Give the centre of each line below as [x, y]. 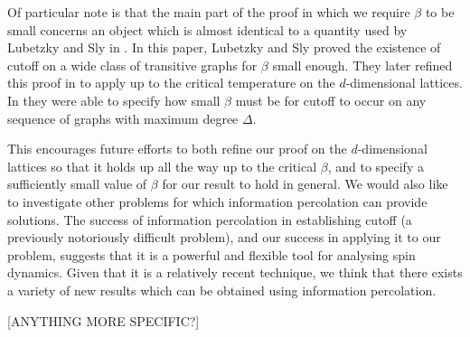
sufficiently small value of [77, 184]
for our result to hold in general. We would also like [305, 184]
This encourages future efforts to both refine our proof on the [177, 149]
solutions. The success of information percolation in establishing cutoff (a [210, 219]
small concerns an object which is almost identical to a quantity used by [207, 29]
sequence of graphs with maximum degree [123, 118]
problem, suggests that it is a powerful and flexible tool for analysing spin [211, 254]
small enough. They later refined [362, 65]
